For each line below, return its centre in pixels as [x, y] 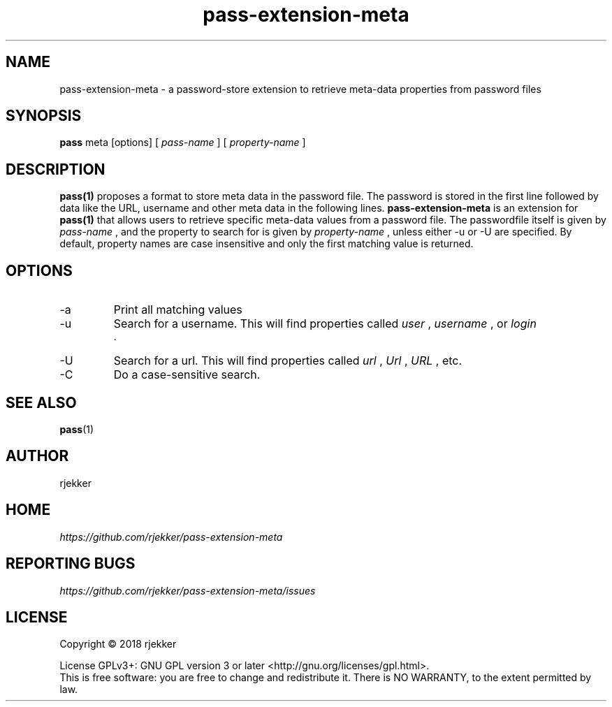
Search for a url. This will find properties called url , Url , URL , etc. [288, 361]
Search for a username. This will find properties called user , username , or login [325, 324]
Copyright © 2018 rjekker [118, 644]
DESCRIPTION [56, 169]
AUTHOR [37, 456]
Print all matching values [178, 310]
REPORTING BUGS [71, 564]
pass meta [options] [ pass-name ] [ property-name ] [183, 143]
